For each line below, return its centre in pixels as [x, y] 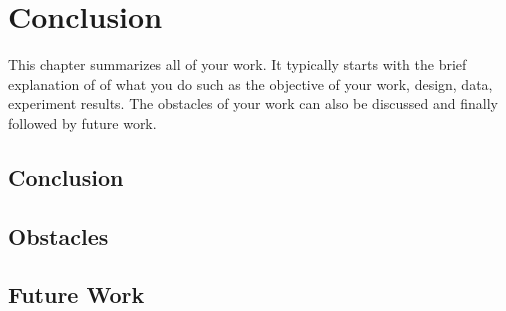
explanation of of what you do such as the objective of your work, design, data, [250, 83]
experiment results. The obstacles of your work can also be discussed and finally [253, 103]
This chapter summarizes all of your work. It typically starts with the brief [237, 64]
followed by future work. [82, 122]
